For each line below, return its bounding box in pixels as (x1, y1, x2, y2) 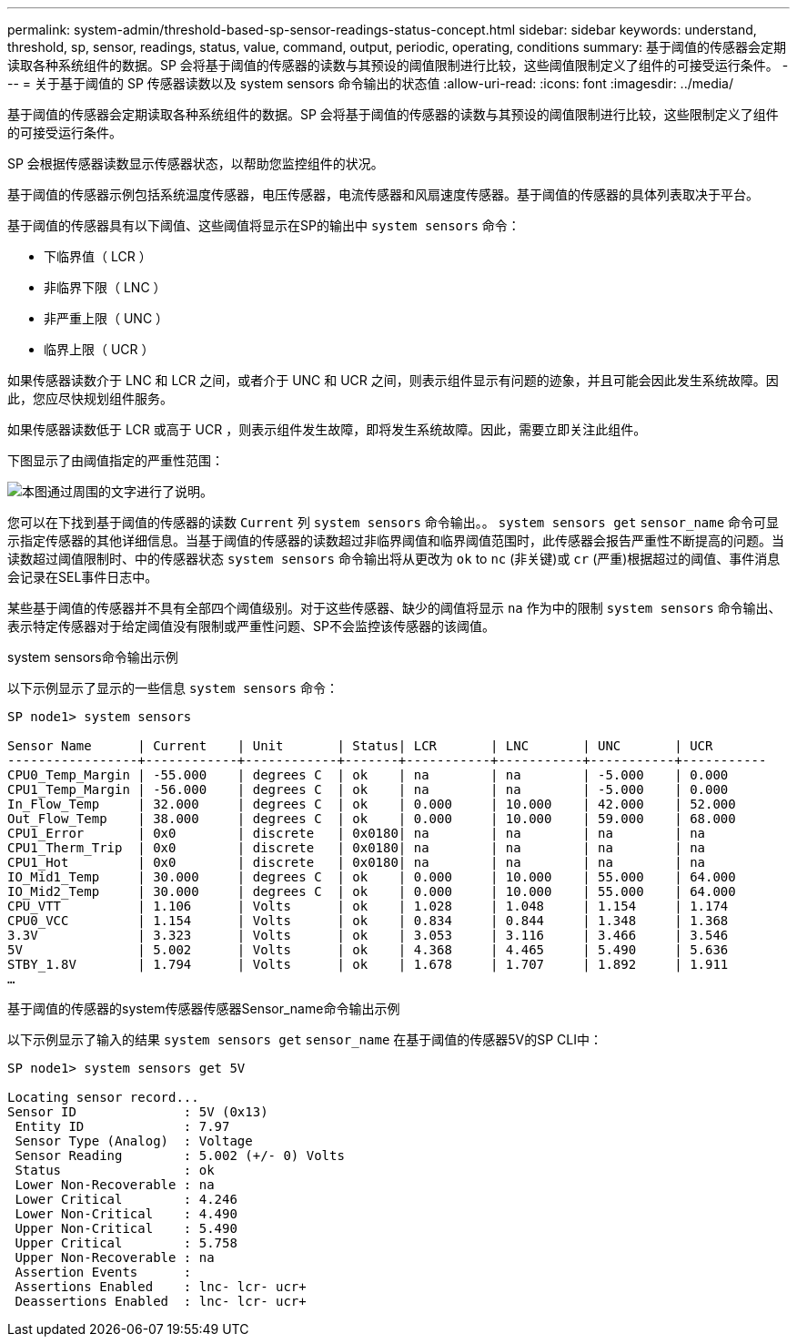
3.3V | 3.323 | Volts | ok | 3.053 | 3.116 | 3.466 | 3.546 (7, 928, 729, 942)
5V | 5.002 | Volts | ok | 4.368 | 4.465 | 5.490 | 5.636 (7, 942, 729, 957)
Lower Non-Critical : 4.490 (15, 1207, 237, 1221)
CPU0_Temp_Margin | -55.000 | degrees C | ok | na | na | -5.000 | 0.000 (7, 768, 729, 782)
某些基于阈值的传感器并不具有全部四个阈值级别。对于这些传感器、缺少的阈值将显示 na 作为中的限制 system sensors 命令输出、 (7, 600, 782, 616)
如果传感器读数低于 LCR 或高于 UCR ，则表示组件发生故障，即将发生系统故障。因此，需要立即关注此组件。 (7, 422, 647, 437)
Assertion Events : (15, 1265, 192, 1279)
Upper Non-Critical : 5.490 (15, 1221, 237, 1236)
